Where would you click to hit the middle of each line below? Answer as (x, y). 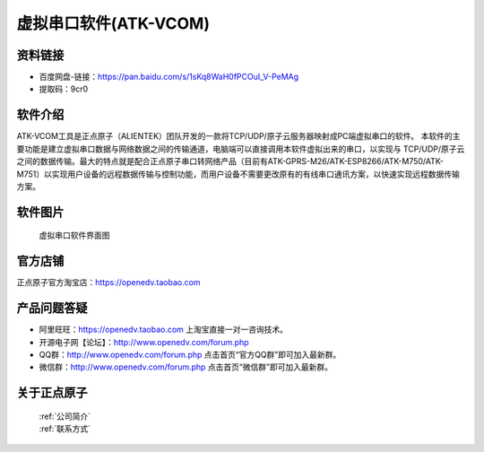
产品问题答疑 (52, 308)
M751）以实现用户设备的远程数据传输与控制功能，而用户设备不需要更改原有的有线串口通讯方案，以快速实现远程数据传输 (238, 174)
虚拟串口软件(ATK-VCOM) (113, 23)
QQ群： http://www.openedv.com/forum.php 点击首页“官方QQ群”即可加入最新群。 (190, 354)
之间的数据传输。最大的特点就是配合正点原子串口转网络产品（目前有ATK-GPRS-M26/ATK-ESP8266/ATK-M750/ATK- (230, 161)
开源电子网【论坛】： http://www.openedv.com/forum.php (144, 342)
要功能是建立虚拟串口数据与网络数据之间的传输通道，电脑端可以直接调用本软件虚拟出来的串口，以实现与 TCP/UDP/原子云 (241, 149)
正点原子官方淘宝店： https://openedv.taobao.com (108, 282)
